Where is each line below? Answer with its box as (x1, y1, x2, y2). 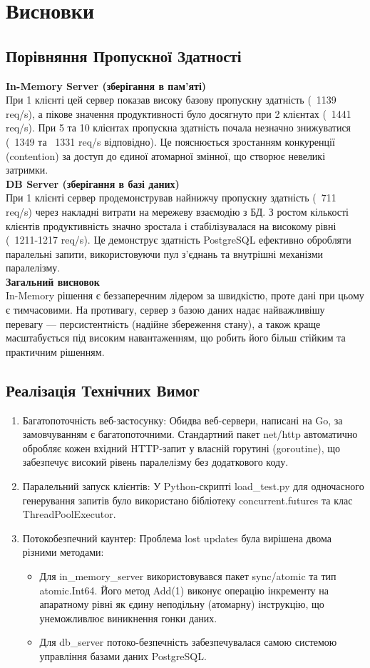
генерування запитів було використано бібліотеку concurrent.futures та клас (22, 492, 353, 507)
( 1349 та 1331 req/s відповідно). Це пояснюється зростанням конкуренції (6, 134, 335, 149)
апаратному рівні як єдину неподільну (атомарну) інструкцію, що (39, 597, 324, 612)
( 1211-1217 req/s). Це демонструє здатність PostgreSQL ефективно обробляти (6, 232, 351, 247)
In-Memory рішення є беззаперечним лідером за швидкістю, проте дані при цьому (6, 288, 364, 303)
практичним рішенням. (6, 344, 105, 359)
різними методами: (22, 544, 104, 559)
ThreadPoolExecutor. (22, 507, 116, 522)
